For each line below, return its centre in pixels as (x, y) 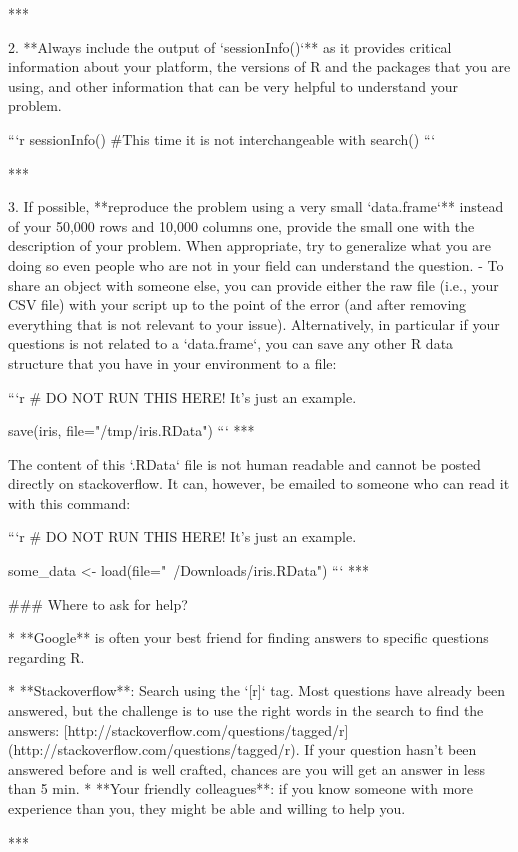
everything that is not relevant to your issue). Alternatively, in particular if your (254, 323)
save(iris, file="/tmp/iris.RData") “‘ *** (131, 430)
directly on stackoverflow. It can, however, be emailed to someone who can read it (259, 483)
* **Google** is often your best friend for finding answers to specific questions (248, 637)
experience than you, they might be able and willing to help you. (207, 808)
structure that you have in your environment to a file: (172, 362)
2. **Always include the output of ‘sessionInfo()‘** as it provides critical (230, 46)
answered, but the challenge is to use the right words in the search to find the (246, 710)
